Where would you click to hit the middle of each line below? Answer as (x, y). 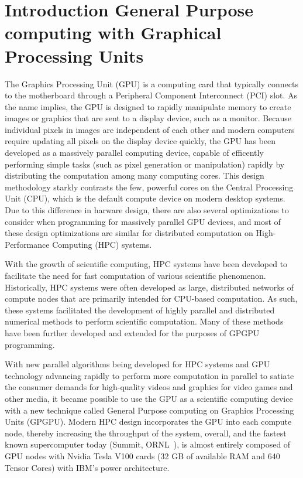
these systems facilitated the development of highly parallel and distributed (140, 310)
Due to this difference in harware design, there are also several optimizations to (147, 210)
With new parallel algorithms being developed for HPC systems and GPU (137, 364)
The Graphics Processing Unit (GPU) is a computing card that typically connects (151, 83)
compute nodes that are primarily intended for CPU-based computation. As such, (151, 298)
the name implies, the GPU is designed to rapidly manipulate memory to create (148, 106)
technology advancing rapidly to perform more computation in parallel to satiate (149, 375)
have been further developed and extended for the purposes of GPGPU (132, 332)
